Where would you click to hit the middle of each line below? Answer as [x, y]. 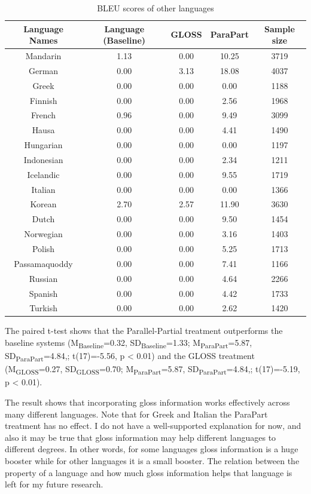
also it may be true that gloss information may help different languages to [141, 437]
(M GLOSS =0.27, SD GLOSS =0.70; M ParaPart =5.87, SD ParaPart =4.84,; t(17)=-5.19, [153, 370]
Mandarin [43, 56]
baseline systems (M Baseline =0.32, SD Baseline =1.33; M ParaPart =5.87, [129, 343]
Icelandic [43, 174]
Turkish [43, 308]
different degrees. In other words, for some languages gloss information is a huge [152, 449]
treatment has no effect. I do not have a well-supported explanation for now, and [153, 426]
